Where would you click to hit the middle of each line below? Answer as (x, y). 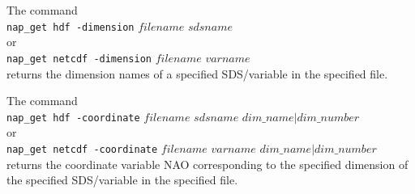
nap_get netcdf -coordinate (82, 149)
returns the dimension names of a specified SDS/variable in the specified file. (197, 73)
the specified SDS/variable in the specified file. (122, 180)
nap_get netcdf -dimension (79, 59)
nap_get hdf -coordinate (73, 118)
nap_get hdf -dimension (71, 27)
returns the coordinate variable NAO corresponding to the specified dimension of (207, 164)
